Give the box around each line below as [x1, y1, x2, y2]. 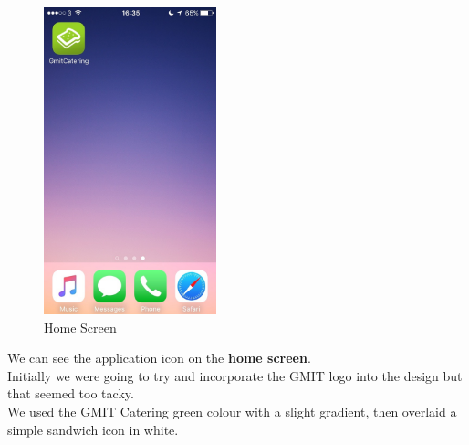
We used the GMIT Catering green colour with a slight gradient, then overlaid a [7, 401, 457, 420]
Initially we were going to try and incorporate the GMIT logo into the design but [7, 366, 463, 385]
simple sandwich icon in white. [7, 419, 179, 439]
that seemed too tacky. [7, 384, 134, 403]
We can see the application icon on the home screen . [7, 348, 311, 367]
